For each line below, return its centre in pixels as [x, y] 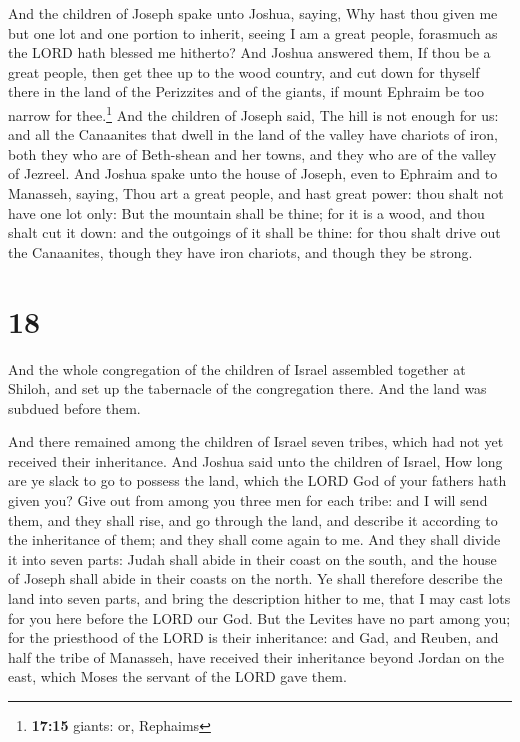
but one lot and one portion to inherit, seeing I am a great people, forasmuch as [253, 32]
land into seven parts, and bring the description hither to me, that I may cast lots [259, 598]
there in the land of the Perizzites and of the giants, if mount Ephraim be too [246, 91]
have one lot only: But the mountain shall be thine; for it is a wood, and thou [246, 212]
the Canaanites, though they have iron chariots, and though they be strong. [240, 251]
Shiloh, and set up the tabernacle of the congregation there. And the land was [247, 388]
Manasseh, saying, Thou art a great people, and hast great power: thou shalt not [256, 193]
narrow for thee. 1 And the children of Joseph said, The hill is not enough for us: [253, 113]
